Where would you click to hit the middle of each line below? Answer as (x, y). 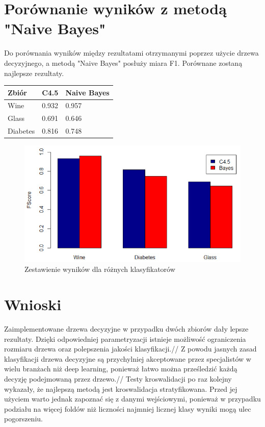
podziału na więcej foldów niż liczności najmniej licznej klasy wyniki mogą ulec (128, 408)
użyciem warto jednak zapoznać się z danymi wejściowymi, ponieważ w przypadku (132, 399)
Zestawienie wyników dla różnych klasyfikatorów (100, 269)
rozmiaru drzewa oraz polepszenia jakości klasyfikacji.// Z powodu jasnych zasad (130, 349)
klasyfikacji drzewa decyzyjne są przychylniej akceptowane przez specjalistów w (128, 358)
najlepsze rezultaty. (34, 73)
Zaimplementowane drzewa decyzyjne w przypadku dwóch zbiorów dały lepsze (126, 329)
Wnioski (33, 304)
